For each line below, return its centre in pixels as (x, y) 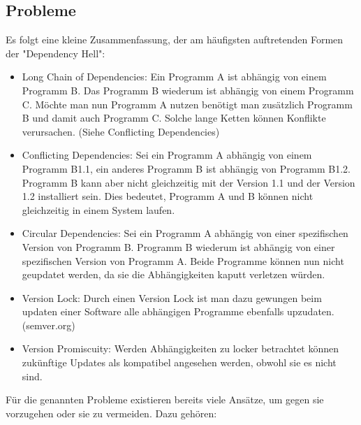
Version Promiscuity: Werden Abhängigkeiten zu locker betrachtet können (180, 348)
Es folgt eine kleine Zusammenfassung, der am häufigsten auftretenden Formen (175, 39)
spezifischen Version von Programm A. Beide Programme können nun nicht (183, 260)
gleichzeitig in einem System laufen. (98, 209)
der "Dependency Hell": (56, 53)
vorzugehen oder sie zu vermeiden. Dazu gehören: (111, 413)
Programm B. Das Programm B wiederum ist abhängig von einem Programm (188, 90)
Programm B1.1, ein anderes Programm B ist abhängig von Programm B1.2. (186, 168)
